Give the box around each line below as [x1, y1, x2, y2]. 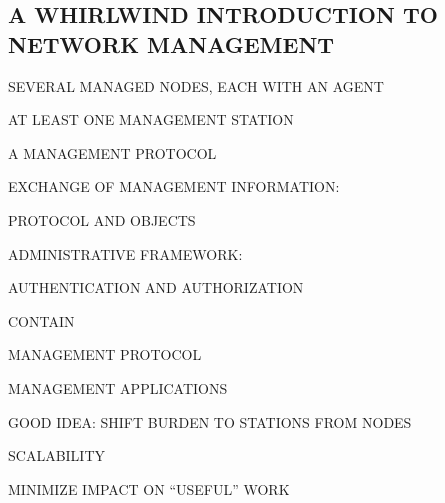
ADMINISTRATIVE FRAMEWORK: [8, 243, 243, 264]
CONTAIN [8, 310, 75, 331]
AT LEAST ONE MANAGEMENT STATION [8, 109, 294, 130]
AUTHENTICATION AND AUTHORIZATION [8, 277, 304, 298]
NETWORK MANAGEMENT [8, 28, 335, 59]
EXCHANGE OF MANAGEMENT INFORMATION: [8, 176, 340, 197]
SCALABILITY [8, 445, 106, 466]
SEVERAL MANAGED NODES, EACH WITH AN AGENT [8, 75, 384, 96]
